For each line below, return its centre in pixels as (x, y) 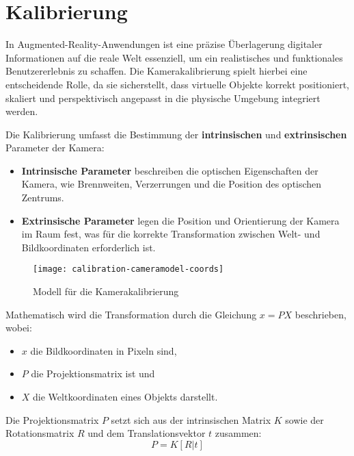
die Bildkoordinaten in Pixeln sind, (104, 350)
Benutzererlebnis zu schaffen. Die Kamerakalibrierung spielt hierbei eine (156, 71)
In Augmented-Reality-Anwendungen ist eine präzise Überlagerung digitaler (164, 44)
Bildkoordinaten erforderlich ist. (88, 247)
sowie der (304, 419)
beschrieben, (321, 314)
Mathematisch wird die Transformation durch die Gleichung (131, 314)
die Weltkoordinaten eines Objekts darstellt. (125, 397)
